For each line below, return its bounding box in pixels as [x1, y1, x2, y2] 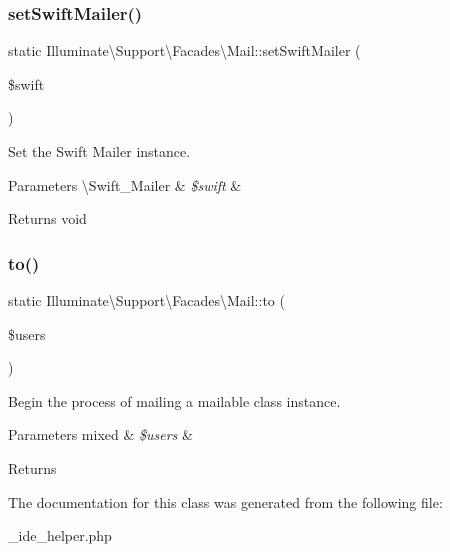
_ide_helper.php [8, 525, 112, 546]
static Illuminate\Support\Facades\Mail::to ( [8, 290, 285, 310]
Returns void [8, 208, 87, 229]
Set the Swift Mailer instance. [8, 141, 191, 161]
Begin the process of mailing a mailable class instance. [8, 390, 341, 411]
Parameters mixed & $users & [8, 424, 193, 445]
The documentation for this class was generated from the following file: [8, 491, 443, 512]
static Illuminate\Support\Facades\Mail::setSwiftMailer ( [8, 40, 361, 61]
